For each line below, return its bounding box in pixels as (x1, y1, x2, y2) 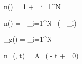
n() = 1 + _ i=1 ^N (4, 1, 61, 11)
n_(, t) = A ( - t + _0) (4, 50, 79, 60)
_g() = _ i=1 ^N (4, 34, 52, 44)
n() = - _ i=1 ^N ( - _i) (4, 17, 77, 28)
